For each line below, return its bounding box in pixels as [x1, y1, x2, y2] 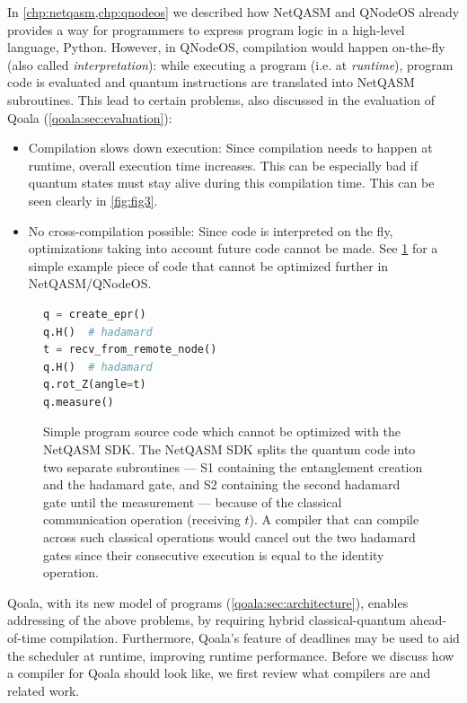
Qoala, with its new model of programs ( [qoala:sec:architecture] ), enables [7, 593, 409, 611]
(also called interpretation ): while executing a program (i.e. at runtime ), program [7, 55, 454, 74]
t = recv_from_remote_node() [43, 343, 217, 356]
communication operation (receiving [43, 510, 241, 529]
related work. [7, 681, 80, 699]
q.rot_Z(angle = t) [43, 378, 146, 391]
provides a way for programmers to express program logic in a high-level [7, 20, 405, 39]
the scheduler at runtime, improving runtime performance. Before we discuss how [7, 646, 454, 664]
